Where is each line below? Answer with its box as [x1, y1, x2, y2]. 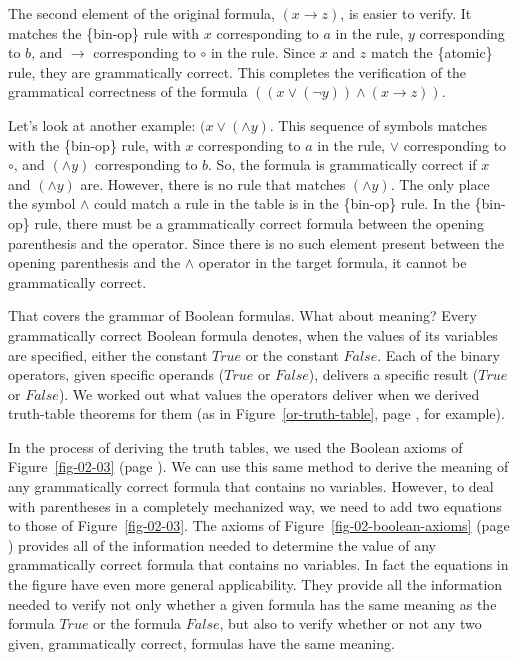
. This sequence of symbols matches [269, 114, 488, 135]
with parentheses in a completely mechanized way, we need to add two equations [8, 495, 502, 516]
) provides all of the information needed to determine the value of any [8, 534, 436, 555]
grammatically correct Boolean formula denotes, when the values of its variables [8, 324, 498, 345]
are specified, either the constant [8, 344, 208, 365]
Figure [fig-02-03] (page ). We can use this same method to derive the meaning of [8, 456, 509, 477]
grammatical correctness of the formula [8, 81, 248, 102]
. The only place [390, 173, 490, 194]
